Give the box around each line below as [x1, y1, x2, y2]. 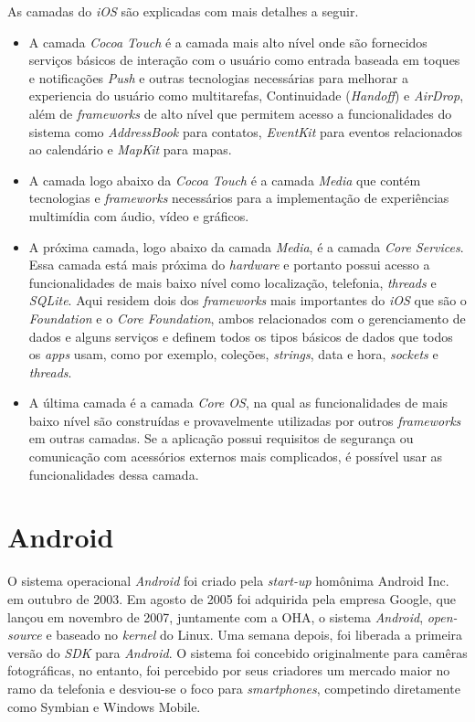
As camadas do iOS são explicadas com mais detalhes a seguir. [7, 2, 359, 20]
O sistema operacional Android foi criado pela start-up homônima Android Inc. [7, 571, 449, 590]
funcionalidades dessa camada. [28, 464, 199, 483]
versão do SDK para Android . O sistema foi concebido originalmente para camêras [7, 642, 468, 662]
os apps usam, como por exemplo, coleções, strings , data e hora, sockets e [28, 345, 438, 364]
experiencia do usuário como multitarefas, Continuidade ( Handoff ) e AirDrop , [28, 86, 464, 105]
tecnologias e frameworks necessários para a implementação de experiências [28, 188, 449, 207]
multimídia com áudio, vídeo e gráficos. [28, 206, 249, 225]
